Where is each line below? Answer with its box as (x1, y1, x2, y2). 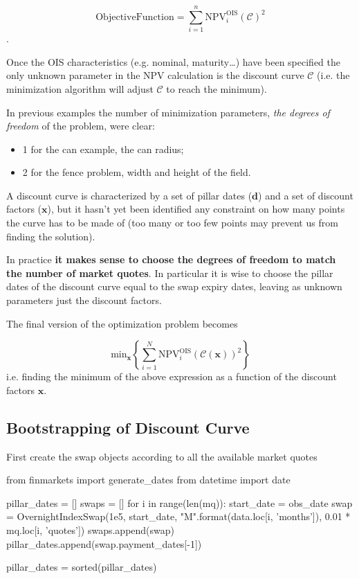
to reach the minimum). (166, 81, 267, 96)
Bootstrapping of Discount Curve (6, 416, 250, 438)
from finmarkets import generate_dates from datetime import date (6, 472, 291, 487)
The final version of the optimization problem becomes (6, 316, 238, 330)
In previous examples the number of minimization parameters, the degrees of (6, 105, 330, 119)
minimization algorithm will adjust (6, 81, 154, 96)
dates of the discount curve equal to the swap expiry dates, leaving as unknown (6, 279, 342, 294)
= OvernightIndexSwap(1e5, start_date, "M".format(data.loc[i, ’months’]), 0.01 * (6, 509, 351, 524)
